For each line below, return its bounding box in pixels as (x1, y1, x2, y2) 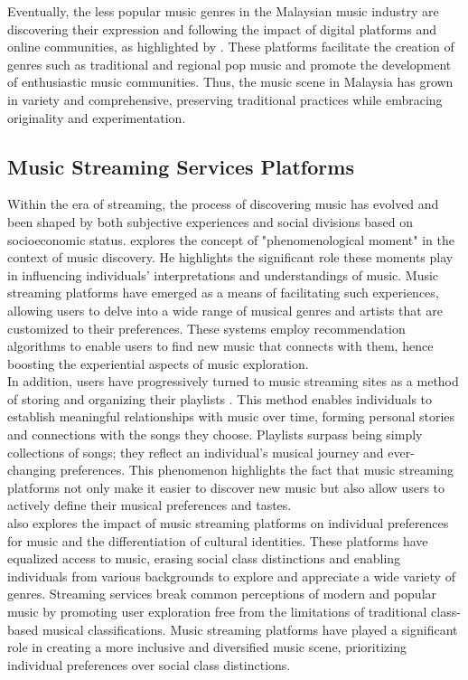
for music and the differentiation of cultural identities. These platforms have (7, 531, 428, 550)
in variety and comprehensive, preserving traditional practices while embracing (7, 90, 443, 109)
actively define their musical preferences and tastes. (7, 496, 292, 515)
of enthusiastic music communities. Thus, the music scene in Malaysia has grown (7, 72, 454, 91)
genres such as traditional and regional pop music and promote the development (7, 54, 452, 73)
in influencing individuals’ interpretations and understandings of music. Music (7, 265, 439, 284)
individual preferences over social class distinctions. (7, 655, 291, 674)
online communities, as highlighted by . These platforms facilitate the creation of (7, 37, 454, 56)
